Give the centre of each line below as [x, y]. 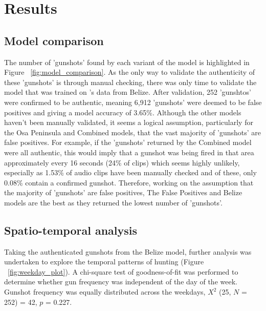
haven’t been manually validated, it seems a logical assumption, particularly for [129, 122]
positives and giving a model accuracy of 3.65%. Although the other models [123, 112]
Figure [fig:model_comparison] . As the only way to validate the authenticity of [130, 72]
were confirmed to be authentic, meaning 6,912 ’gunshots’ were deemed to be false [133, 102]
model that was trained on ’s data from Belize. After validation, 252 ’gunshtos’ [128, 92]
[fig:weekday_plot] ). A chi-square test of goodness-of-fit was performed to [123, 271]
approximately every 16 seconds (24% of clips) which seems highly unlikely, [122, 162]
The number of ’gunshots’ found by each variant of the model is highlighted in [127, 62]
